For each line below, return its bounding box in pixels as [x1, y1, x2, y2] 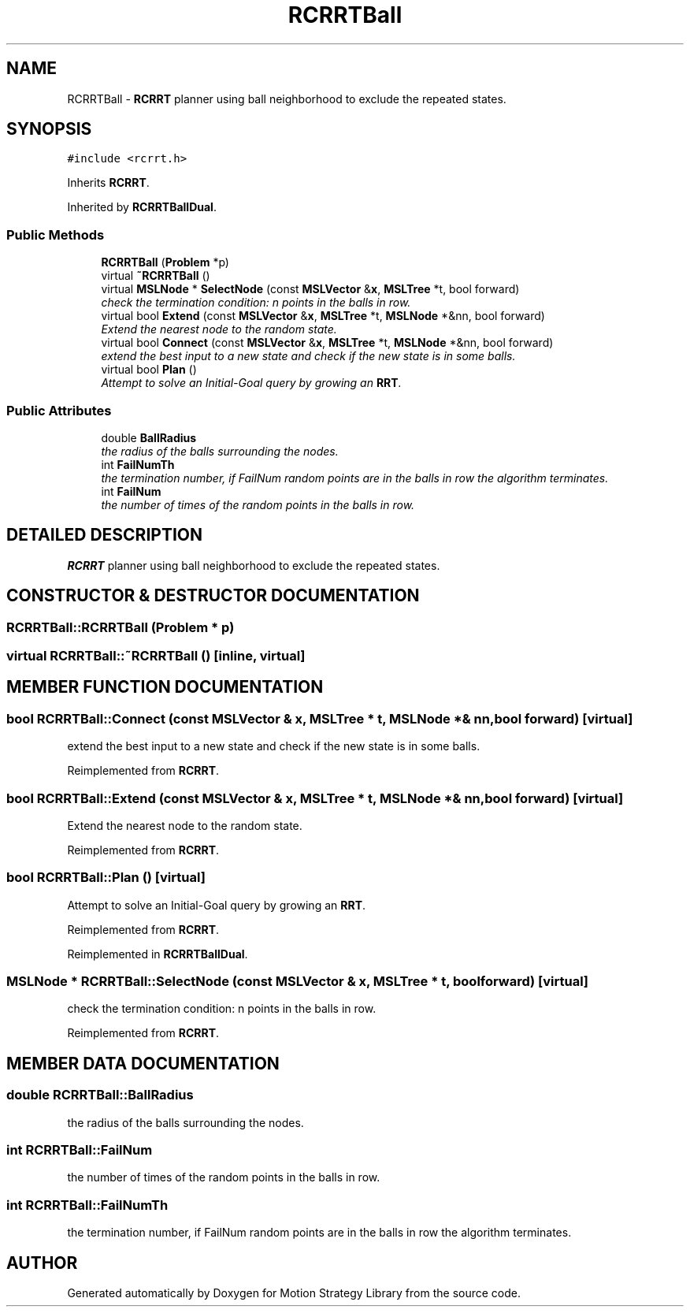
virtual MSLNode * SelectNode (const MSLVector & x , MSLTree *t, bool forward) [101, 282, 520, 296]
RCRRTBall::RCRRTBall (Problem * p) [6, 619, 235, 635]
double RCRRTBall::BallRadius [6, 1087, 194, 1103]
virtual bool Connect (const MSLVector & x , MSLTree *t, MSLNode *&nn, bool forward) [101, 336, 554, 350]
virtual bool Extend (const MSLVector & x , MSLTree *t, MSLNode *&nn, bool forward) [101, 309, 545, 323]
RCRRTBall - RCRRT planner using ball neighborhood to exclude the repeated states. [67, 91, 506, 106]
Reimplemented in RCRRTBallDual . [67, 947, 248, 961]
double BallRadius [101, 430, 197, 444]
